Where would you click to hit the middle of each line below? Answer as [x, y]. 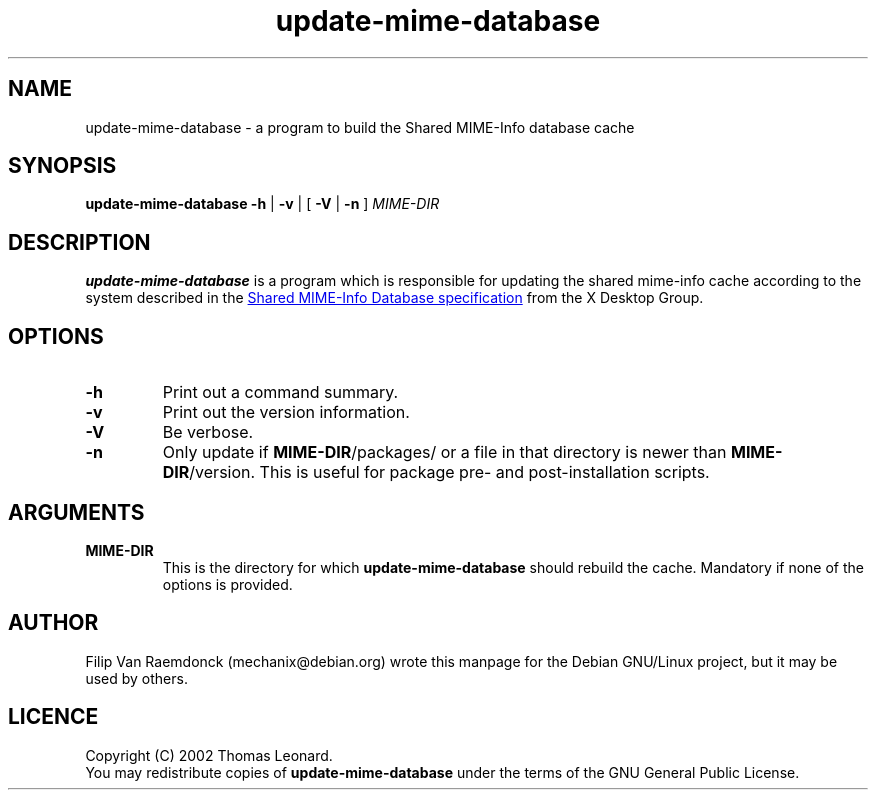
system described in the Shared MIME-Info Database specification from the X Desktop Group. [394, 298]
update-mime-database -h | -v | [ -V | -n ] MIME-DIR [262, 204]
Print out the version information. [286, 412]
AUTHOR [53, 623]
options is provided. [227, 584]
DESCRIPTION [79, 242]
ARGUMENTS [76, 512]
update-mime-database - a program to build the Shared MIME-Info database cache [360, 127]
